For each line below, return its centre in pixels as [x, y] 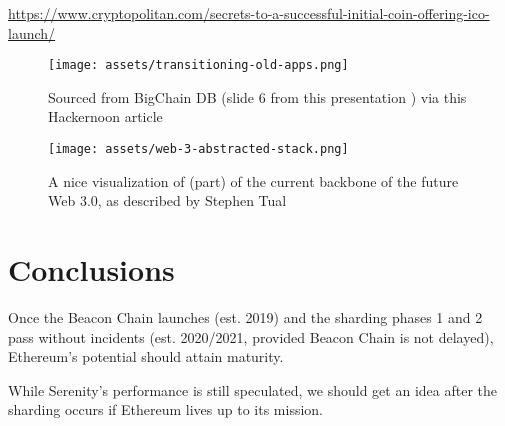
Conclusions [91, 269]
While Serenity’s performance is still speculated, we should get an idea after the [252, 389]
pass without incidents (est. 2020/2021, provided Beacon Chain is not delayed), [251, 336]
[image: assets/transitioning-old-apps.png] [198, 65]
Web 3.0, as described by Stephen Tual [167, 200]
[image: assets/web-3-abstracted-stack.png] [198, 149]
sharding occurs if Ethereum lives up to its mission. [165, 409]
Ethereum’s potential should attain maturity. [146, 356]
